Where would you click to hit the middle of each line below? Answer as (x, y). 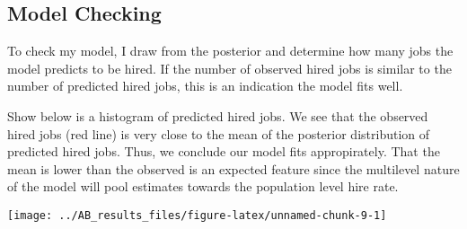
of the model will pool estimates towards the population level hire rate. (203, 186)
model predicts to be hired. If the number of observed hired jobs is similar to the (229, 68)
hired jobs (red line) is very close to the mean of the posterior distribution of (219, 133)
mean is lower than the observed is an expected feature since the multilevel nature (233, 168)
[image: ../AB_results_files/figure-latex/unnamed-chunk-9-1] (197, 215)
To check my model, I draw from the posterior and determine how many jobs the (230, 51)
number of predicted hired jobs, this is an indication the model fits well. (205, 86)
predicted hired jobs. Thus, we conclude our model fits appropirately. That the (224, 151)
